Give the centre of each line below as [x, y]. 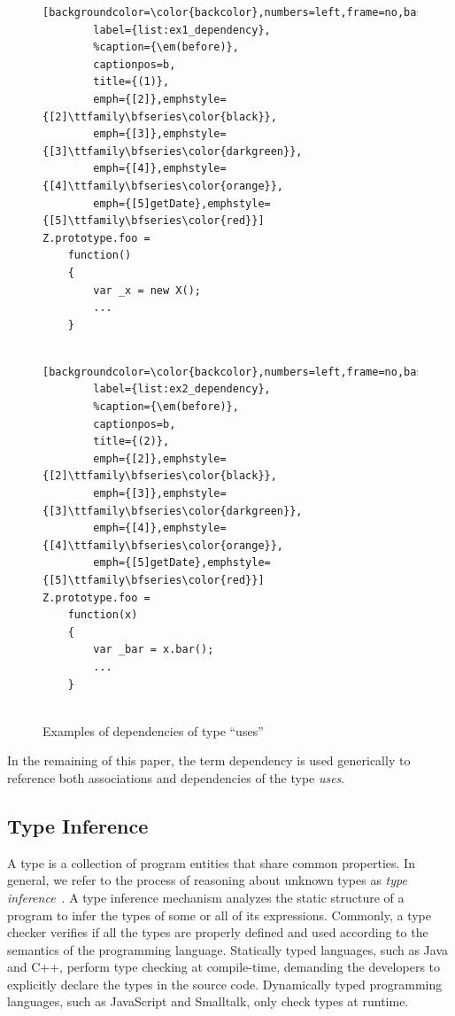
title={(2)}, [131, 442]
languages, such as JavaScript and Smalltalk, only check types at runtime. [208, 1001]
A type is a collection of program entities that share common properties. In [211, 862]
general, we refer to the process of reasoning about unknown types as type [207, 880]
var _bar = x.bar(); [154, 650]
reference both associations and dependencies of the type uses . [176, 777]
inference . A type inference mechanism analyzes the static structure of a [206, 897]
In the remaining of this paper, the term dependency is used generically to [209, 760]
